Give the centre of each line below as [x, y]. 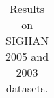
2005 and [27, 56]
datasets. [27, 88]
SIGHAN [27, 40]
